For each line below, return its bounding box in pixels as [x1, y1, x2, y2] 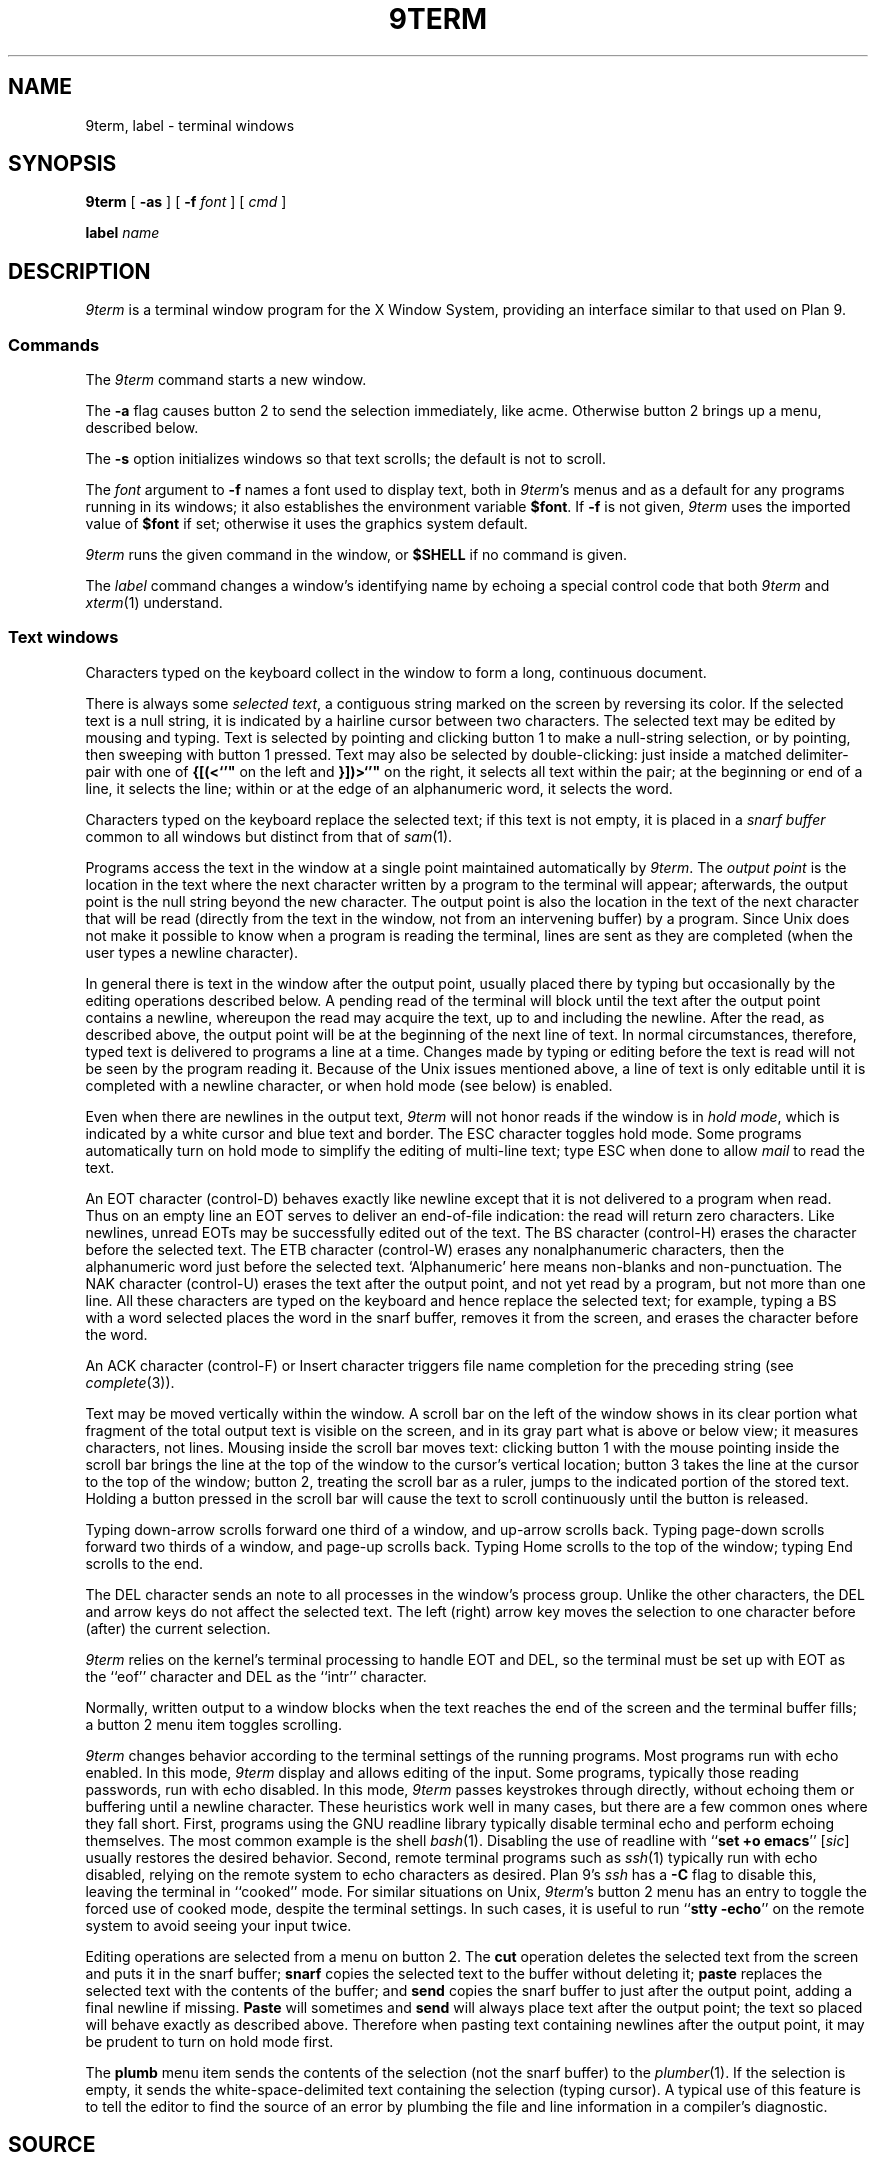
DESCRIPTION [8, 258, 151, 284]
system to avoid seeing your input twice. [85, 1916, 352, 1934]
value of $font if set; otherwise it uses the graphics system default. [85, 515, 528, 533]
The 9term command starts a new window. [85, 371, 367, 389]
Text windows [8, 627, 119, 648]
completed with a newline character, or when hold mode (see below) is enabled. [85, 1076, 613, 1094]
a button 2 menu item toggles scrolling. [85, 1715, 343, 1733]
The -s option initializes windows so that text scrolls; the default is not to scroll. [85, 450, 607, 468]
